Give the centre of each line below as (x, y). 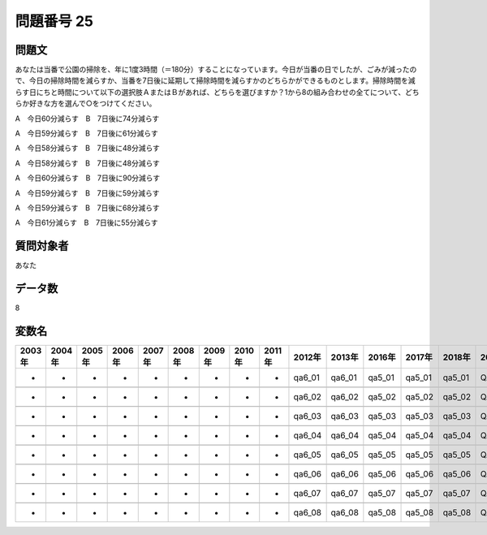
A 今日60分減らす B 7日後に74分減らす (87, 119)
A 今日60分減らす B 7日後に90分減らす (88, 178)
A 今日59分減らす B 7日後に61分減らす (86, 133)
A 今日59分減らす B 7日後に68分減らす (87, 208)
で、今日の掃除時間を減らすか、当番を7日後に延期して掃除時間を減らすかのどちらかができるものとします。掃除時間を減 (215, 80)
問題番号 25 (54, 21)
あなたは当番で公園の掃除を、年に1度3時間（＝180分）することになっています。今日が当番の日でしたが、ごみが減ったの (216, 70)
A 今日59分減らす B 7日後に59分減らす (87, 193)
